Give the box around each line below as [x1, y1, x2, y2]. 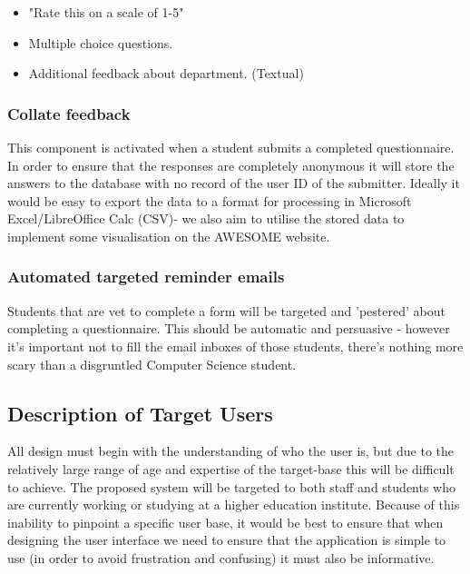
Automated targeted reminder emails [7, 265, 285, 288]
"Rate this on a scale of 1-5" [28, 3, 184, 21]
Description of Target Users [7, 399, 273, 427]
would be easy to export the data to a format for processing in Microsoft [7, 191, 412, 210]
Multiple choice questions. [28, 33, 173, 52]
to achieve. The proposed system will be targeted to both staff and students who [7, 477, 456, 496]
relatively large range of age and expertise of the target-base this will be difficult [7, 459, 455, 478]
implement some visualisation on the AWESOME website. [7, 226, 330, 245]
